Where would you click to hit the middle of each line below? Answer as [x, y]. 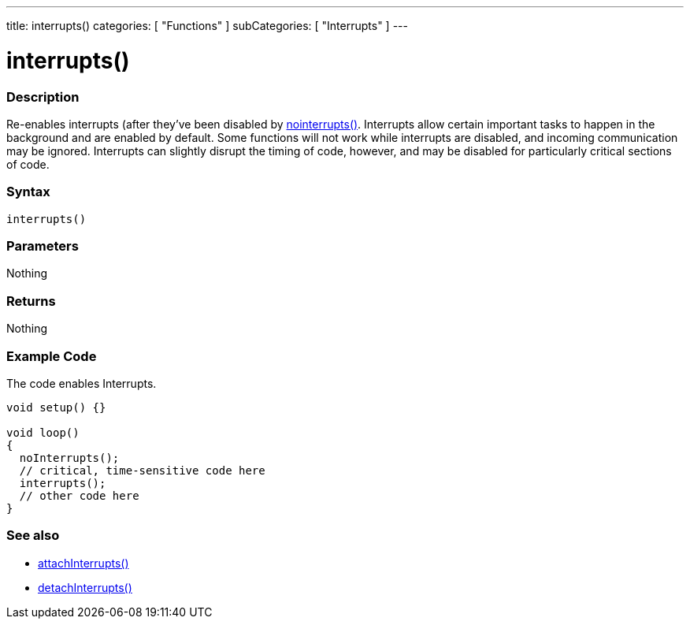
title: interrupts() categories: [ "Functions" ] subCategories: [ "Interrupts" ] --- [207, 26]
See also [33, 536]
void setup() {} [56, 407]
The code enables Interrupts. [82, 383]
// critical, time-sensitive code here [142, 470]
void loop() [43, 432]
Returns [31, 301]
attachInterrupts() [83, 563]
